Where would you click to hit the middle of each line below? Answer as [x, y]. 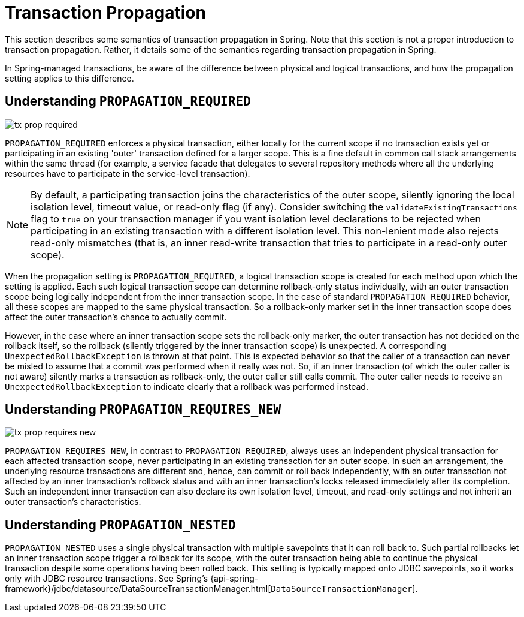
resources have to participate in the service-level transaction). [128, 173]
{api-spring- [234, 579]
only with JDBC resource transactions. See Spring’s [107, 579]
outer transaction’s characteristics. [73, 502]
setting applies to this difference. [69, 78]
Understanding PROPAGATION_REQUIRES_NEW [143, 410]
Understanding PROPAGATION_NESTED [120, 525]
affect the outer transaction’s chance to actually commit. [116, 317]
